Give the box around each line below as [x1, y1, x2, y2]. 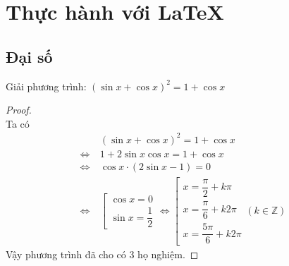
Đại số [6, 45, 53, 67]
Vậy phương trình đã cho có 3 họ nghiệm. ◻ [6, 247, 199, 262]
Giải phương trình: [6, 78, 87, 93]
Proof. [6, 102, 32, 117]
